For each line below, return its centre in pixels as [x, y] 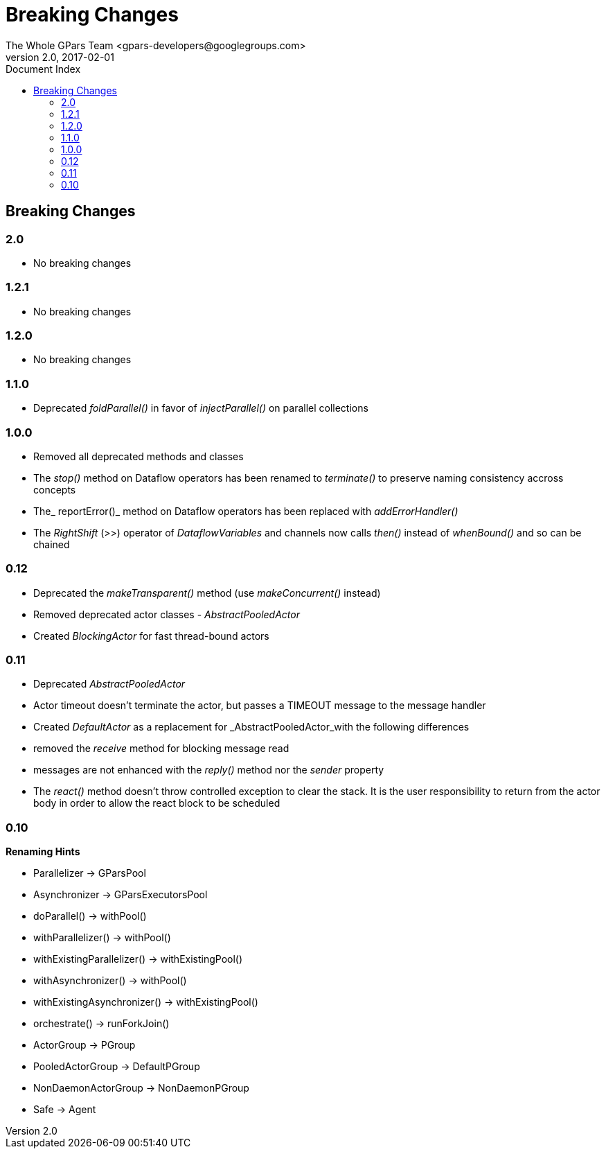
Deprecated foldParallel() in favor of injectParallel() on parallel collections [201, 408]
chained [52, 544]
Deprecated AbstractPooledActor [109, 684]
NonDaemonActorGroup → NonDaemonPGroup [141, 1088]
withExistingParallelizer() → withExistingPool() [138, 959]
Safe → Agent [65, 1110]
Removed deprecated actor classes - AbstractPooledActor [167, 614]
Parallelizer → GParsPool [90, 873]
